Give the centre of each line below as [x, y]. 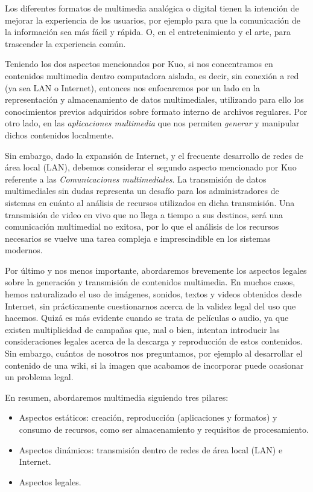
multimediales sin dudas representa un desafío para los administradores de [142, 191]
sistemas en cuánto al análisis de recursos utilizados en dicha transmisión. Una [150, 202]
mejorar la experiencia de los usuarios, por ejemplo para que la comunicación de [153, 20]
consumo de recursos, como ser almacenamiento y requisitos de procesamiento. [164, 429]
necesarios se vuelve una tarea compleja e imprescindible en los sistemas [138, 238]
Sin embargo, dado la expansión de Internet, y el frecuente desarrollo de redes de [154, 155]
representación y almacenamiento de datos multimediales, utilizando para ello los [154, 99]
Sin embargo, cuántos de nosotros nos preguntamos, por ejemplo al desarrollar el [154, 353]
